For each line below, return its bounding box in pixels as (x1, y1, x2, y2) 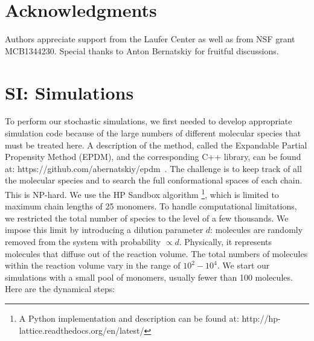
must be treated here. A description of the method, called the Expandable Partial (5, 138, 307, 151)
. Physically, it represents (179, 235, 272, 248)
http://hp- (242, 312, 281, 324)
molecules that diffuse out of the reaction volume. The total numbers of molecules (5, 247, 308, 260)
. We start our (217, 259, 270, 272)
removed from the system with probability (5, 235, 161, 248)
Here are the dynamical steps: (5, 282, 115, 295)
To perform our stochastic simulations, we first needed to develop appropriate (5, 115, 292, 127)
